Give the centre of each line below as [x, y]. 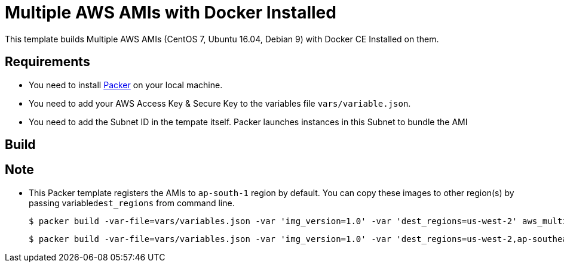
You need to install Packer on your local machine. [126, 85]
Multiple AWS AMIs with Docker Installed [171, 13]
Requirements [47, 62]
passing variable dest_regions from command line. [132, 203]
